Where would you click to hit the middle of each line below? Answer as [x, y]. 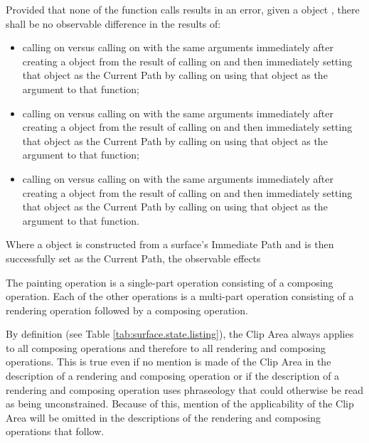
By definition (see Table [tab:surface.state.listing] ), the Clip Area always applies [180, 334]
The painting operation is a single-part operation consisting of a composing [170, 282]
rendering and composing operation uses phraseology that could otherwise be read [185, 389]
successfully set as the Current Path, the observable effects [133, 258]
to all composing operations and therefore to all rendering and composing [166, 347]
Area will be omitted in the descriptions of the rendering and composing [163, 417]
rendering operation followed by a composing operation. [127, 310]
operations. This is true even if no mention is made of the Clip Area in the [169, 362]
